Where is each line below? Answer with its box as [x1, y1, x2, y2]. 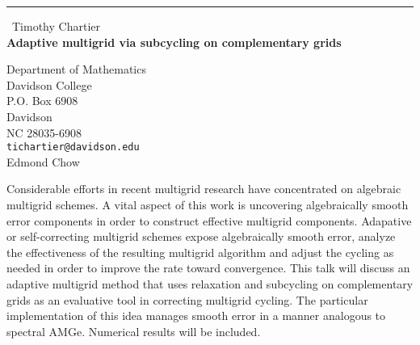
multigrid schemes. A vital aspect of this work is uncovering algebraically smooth [6, 196, 409, 212]
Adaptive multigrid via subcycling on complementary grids [6, 33, 342, 50]
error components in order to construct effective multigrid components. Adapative [6, 212, 412, 229]
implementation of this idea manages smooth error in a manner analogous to [6, 307, 386, 324]
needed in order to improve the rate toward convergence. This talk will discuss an [6, 259, 410, 276]
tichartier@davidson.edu [6, 141, 140, 154]
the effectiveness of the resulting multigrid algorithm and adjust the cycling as [6, 243, 394, 260]
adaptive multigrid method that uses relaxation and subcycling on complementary [6, 275, 414, 292]
